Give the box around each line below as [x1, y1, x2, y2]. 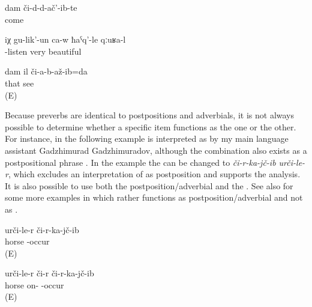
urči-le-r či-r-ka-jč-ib [5, 223, 79, 236]
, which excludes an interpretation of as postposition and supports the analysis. [8, 168, 301, 180]
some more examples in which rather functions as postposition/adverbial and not [5, 191, 303, 204]
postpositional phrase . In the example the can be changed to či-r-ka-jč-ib [5, 156, 276, 168]
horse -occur [5, 235, 50, 248]
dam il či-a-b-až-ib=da [5, 65, 88, 78]
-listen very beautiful [5, 44, 82, 57]
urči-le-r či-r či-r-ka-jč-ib [5, 267, 94, 279]
